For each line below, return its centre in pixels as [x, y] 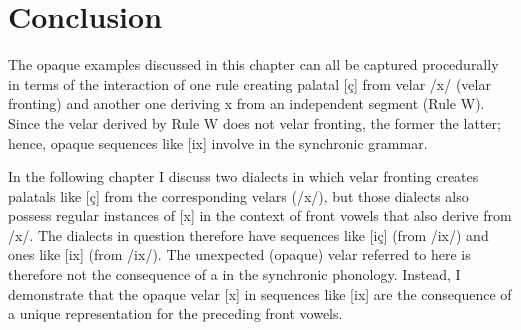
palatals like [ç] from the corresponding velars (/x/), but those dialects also [238, 195]
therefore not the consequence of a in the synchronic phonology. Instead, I [234, 274]
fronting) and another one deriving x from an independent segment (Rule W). [246, 103]
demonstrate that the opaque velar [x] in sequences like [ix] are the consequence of [260, 293]
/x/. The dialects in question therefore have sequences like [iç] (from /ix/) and [248, 234]
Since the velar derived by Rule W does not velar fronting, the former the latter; [254, 122]
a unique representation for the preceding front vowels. [175, 313]
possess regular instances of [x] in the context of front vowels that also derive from [260, 215]
